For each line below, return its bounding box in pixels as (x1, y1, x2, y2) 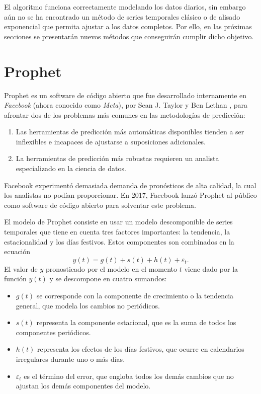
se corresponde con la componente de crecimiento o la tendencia (36, 290, 234, 300)
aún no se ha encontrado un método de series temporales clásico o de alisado (4, 11, 240, 22)
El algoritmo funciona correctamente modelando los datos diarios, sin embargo (4, 2, 246, 12)
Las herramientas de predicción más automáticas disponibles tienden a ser (16, 126, 244, 137)
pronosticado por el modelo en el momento (45, 263, 178, 274)
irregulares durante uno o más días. (16, 353, 125, 364)
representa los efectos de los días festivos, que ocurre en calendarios (37, 344, 244, 354)
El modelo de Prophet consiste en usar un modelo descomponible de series (4, 216, 233, 227)
